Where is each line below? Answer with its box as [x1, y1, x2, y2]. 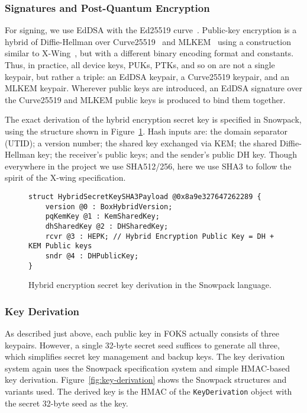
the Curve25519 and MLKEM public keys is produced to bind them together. [5, 93, 286, 105]
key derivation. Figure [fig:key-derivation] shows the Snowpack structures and [5, 373, 287, 386]
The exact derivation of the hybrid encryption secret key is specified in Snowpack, [5, 113, 302, 126]
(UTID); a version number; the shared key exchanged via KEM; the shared [5, 136, 277, 149]
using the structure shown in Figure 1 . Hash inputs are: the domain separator [5, 124, 288, 137]
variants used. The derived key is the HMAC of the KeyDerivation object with [5, 385, 292, 397]
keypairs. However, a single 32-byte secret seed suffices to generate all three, [5, 338, 280, 351]
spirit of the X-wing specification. [5, 171, 126, 184]
